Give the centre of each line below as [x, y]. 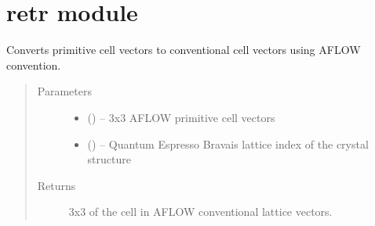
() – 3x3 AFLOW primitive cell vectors [181, 117]
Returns [56, 185]
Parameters [64, 91]
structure [109, 159]
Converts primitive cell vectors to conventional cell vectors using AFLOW [184, 50]
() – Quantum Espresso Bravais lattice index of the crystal [228, 143]
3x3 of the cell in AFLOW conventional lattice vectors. [200, 212]
